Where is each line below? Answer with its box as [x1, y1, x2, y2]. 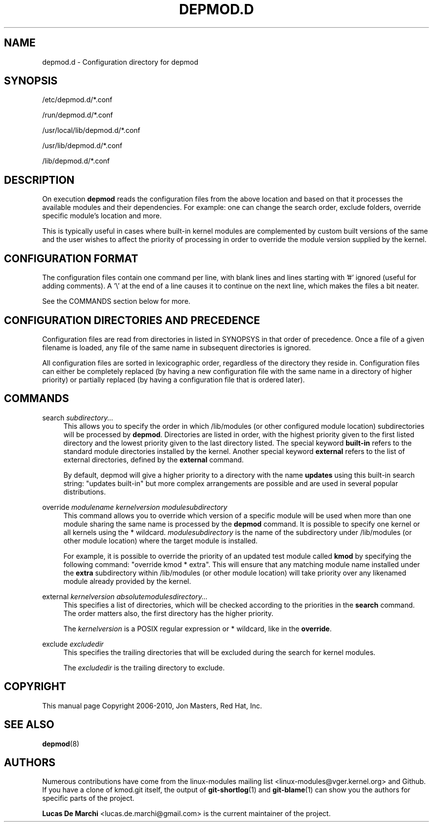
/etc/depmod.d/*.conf [42, 95, 113, 104]
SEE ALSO [4, 718, 54, 731]
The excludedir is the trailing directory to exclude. [63, 663, 225, 672]
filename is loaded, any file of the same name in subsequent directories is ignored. [42, 343, 311, 352]
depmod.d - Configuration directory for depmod [42, 57, 199, 66]
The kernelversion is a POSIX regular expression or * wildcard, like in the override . [63, 624, 332, 633]
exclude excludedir [42, 639, 104, 648]
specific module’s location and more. [42, 211, 162, 220]
